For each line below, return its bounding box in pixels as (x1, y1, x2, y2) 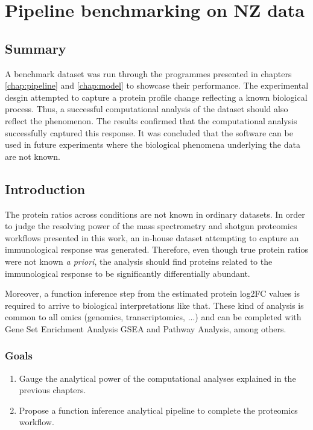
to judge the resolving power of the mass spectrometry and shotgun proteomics (5, 220, 297, 232)
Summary (5, 39, 66, 57)
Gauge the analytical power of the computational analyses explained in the (19, 372, 296, 384)
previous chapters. (19, 384, 86, 396)
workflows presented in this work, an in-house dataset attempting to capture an (5, 231, 299, 244)
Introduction (5, 179, 86, 198)
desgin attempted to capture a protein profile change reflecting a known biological (5, 90, 308, 103)
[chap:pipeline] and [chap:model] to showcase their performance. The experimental (5, 79, 309, 92)
